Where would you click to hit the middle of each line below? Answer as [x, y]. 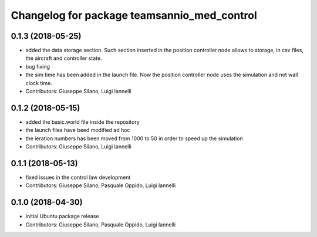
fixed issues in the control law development [78, 177]
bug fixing [38, 66]
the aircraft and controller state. [64, 58]
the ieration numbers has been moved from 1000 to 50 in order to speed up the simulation [134, 138]
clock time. [39, 83]
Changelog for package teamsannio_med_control [134, 15]
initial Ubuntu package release [62, 216]
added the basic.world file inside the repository [83, 122]
